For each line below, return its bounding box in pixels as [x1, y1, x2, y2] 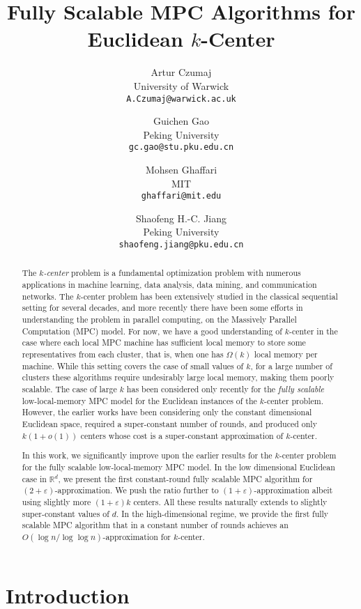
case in [22, 472, 47, 484]
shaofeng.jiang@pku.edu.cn [118, 240, 244, 250]
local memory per [254, 348, 318, 360]
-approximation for [102, 530, 171, 542]
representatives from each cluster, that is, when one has [22, 348, 224, 360]
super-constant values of [22, 507, 109, 519]
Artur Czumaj [151, 65, 212, 79]
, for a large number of [250, 360, 332, 371]
